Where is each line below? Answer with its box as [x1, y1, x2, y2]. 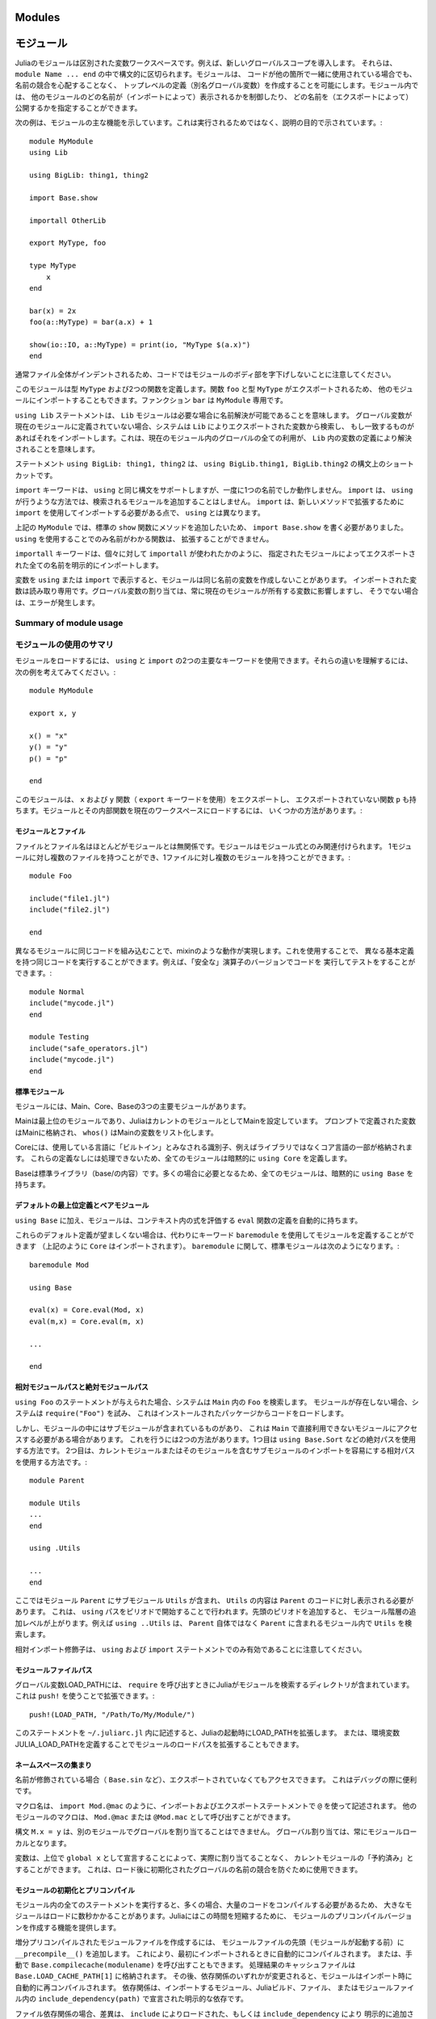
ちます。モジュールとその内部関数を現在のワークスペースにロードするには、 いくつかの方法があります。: [15, 806, 363, 816]
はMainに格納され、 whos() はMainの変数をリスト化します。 [15, 1127, 218, 1137]
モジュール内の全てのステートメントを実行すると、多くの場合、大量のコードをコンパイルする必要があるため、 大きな [15, 1900, 405, 1910]
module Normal [29, 987, 85, 997]
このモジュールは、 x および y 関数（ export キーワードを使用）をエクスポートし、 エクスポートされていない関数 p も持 [15, 794, 417, 804]
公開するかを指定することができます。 [15, 103, 142, 113]
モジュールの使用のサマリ [15, 639, 115, 650]
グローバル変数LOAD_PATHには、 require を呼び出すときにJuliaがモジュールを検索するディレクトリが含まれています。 [15, 1680, 414, 1689]
